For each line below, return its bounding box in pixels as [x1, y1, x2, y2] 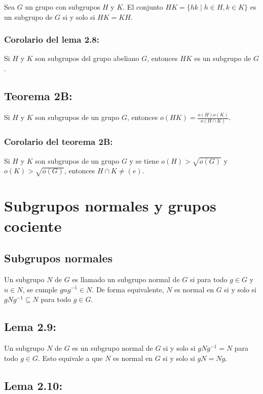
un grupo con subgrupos [25, 2, 100, 12]
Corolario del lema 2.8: [4, 33, 99, 46]
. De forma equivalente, [92, 284, 164, 294]
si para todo [190, 274, 228, 284]
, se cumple [22, 284, 58, 294]
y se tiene [129, 155, 159, 166]
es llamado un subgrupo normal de [72, 274, 180, 284]
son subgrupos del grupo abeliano [35, 53, 139, 64]
